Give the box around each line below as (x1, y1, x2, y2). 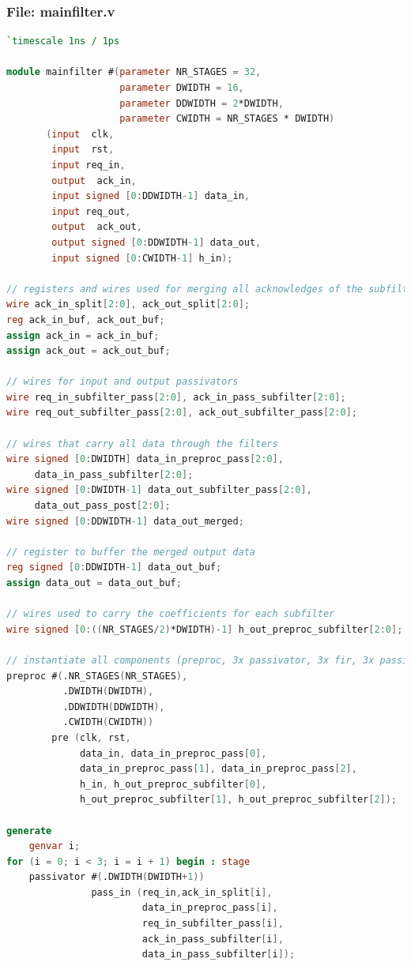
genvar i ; (28, 840, 81, 852)
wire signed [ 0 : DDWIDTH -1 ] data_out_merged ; (6, 515, 244, 527)
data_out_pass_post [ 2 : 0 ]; (34, 500, 171, 512)
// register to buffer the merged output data (6, 546, 255, 558)
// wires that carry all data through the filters (6, 438, 278, 449)
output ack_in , (51, 175, 137, 186)
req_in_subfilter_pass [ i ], (141, 918, 284, 930)
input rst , (51, 144, 115, 156)
